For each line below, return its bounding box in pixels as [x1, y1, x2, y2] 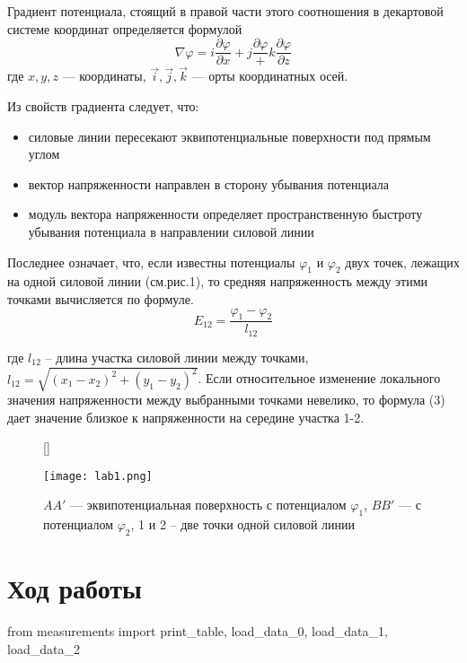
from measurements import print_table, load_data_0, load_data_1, [7, 622, 388, 641]
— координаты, [62, 66, 146, 85]
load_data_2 [7, 639, 80, 658]
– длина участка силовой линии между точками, [45, 347, 309, 366]
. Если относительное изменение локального [198, 369, 441, 388]
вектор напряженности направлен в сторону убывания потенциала [28, 174, 390, 193]
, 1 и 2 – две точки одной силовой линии [130, 515, 356, 534]
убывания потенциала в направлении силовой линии [28, 222, 314, 241]
